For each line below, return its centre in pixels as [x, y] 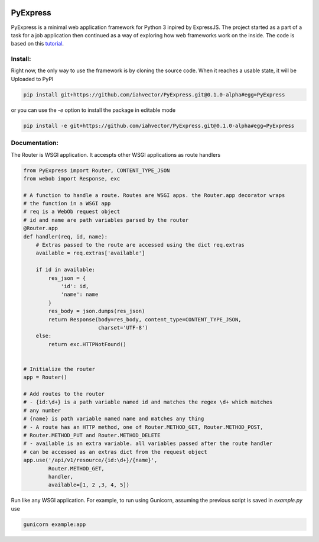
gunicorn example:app [55, 524]
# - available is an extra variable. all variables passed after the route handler [148, 443]
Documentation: [35, 143]
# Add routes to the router [64, 394]
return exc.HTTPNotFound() [87, 344]
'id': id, [75, 286]
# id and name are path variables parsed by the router [106, 220]
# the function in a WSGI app [67, 204]
